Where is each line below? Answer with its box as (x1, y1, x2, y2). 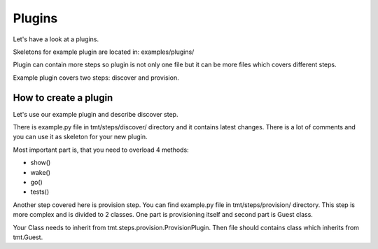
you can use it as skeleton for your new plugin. (13, 133, 148, 141)
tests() (30, 187, 50, 196)
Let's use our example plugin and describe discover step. (13, 110, 178, 118)
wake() (30, 168, 51, 176)
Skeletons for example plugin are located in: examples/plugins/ (13, 48, 195, 56)
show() (30, 158, 51, 167)
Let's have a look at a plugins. (13, 35, 99, 43)
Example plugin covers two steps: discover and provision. (13, 73, 179, 82)
